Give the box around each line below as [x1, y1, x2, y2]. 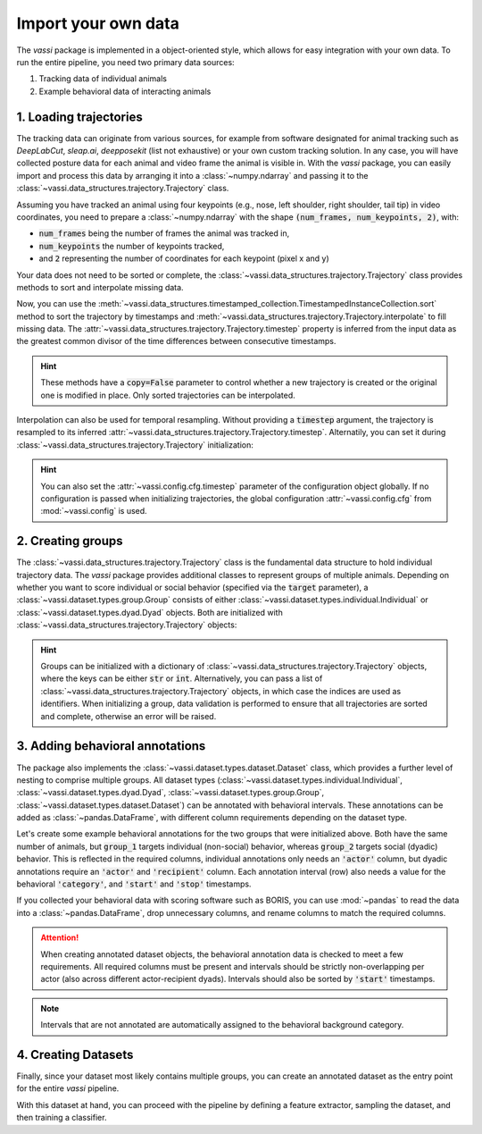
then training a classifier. [16, 1113, 107, 1123]
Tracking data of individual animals [38, 73, 167, 84]
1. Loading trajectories [16, 109, 143, 124]
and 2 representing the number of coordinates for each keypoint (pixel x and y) [38, 253, 329, 264]
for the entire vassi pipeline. [16, 1083, 120, 1094]
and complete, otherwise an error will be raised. [40, 710, 217, 721]
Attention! [40, 932, 79, 943]
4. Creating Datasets [16, 1046, 134, 1063]
